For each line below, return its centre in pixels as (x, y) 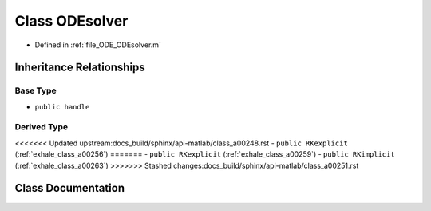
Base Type (36, 90)
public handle (62, 107)
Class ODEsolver (71, 21)
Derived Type (41, 127)
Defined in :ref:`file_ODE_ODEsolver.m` (98, 45)
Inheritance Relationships (80, 68)
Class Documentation (70, 188)
